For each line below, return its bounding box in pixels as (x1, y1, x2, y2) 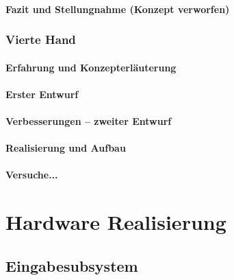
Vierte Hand (5, 31, 76, 48)
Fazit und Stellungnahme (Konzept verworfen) (5, 1, 230, 16)
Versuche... (5, 167, 58, 182)
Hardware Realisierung (5, 208, 226, 236)
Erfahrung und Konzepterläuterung (5, 60, 177, 74)
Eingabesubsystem (5, 255, 138, 276)
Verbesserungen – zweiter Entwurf (5, 114, 172, 128)
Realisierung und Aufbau (5, 141, 126, 155)
